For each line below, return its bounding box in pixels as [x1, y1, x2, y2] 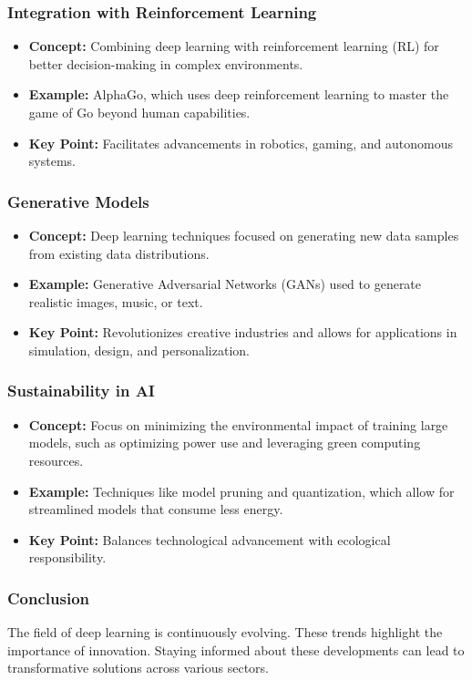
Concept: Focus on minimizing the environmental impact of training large [28, 415, 448, 434]
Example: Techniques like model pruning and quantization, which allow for [28, 481, 455, 500]
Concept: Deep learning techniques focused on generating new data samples [28, 226, 459, 244]
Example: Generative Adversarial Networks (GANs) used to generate [28, 274, 422, 294]
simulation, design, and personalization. [28, 340, 250, 359]
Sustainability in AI [7, 379, 155, 402]
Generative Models [7, 190, 149, 212]
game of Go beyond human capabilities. [28, 103, 251, 121]
